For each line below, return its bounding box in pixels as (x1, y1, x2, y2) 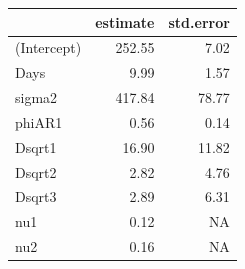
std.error (168, 11, 230, 32)
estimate (95, 11, 155, 32)
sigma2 (15, 87, 58, 108)
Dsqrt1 (15, 136, 57, 157)
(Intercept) (15, 37, 82, 58)
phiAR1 (15, 111, 63, 132)
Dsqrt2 (15, 161, 57, 182)
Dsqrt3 (15, 186, 57, 207)
